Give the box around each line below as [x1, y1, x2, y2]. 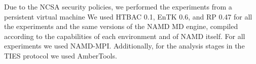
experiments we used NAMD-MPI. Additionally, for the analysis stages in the [4, 40, 245, 51]
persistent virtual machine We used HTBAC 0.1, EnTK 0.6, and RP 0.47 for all [4, 11, 252, 21]
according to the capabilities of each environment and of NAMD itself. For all [4, 30, 245, 41]
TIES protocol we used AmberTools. [4, 50, 117, 60]
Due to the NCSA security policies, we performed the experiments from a [4, 1, 232, 11]
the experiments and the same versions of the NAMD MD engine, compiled [4, 21, 238, 31]
